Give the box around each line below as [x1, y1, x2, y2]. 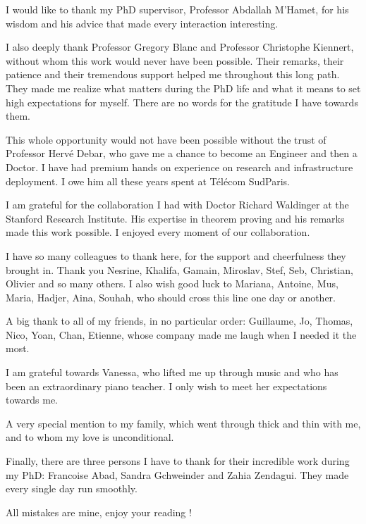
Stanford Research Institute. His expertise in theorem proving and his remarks [6, 211, 345, 225]
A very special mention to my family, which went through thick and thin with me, [6, 416, 361, 430]
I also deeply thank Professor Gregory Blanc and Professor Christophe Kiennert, [6, 39, 354, 54]
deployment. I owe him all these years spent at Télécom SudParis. [6, 173, 291, 188]
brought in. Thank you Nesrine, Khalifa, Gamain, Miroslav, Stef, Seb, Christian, [6, 262, 353, 277]
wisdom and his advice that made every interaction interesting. [6, 15, 279, 30]
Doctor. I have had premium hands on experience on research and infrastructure [6, 159, 353, 174]
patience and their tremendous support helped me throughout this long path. [6, 67, 340, 82]
